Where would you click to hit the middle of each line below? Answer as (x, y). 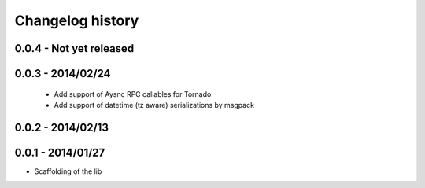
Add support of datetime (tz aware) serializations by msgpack (154, 105)
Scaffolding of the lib (68, 171)
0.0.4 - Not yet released (74, 48)
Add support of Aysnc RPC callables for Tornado (133, 94)
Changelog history (77, 20)
